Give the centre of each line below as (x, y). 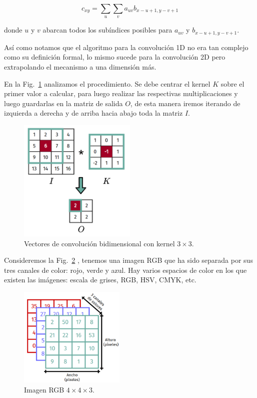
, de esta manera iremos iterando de (185, 103)
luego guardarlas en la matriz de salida (63, 103)
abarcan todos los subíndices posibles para (107, 30)
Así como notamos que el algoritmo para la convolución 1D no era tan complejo (126, 47)
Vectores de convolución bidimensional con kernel (99, 243)
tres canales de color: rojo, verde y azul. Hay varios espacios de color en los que (125, 270)
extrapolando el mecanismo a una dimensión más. (80, 67)
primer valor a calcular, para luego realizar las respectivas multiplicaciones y (121, 93)
